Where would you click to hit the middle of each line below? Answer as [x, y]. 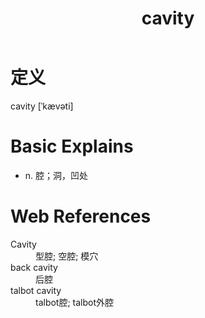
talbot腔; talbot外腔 [75, 302]
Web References [81, 216]
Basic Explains [72, 146]
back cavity [34, 267]
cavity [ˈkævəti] [42, 106]
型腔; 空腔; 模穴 [67, 256]
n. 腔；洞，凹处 [56, 175]
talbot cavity [36, 290]
